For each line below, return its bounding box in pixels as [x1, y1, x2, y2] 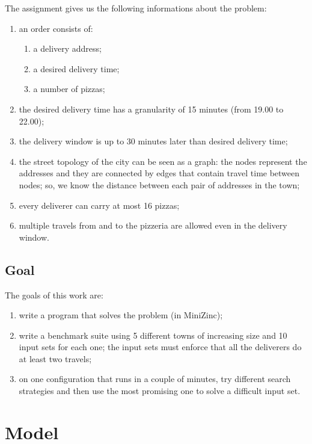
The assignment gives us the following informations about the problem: [5, 2, 267, 14]
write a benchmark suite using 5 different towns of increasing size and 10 [19, 328, 287, 341]
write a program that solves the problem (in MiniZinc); [19, 309, 223, 321]
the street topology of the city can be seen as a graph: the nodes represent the [19, 155, 307, 167]
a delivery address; [33, 42, 102, 55]
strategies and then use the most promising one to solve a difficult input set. [19, 384, 301, 397]
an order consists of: [19, 22, 93, 34]
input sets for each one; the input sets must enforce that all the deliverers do [19, 341, 302, 353]
